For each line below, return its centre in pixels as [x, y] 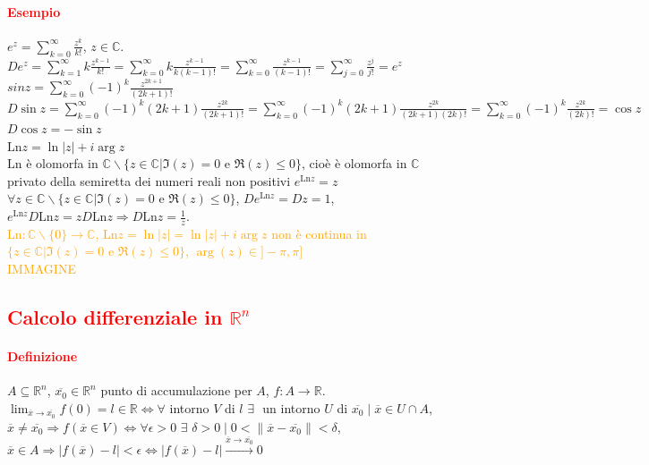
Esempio [34, 11]
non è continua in [319, 233]
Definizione [43, 356]
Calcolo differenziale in [115, 317]
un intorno [291, 407]
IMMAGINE [42, 269]
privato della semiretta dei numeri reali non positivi [149, 180]
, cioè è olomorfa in [354, 163]
